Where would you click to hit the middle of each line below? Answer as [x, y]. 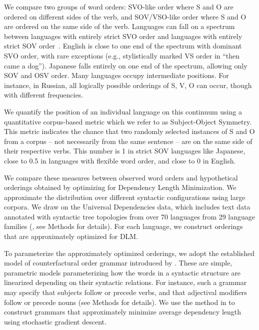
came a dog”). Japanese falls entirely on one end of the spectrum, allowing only [126, 65]
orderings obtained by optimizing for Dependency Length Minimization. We [120, 187]
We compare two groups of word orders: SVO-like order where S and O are [119, 6]
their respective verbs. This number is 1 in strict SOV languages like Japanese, [125, 151]
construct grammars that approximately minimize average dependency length [123, 312]
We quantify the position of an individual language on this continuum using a [123, 111]
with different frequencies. [44, 95]
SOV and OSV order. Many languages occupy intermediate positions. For [116, 75]
